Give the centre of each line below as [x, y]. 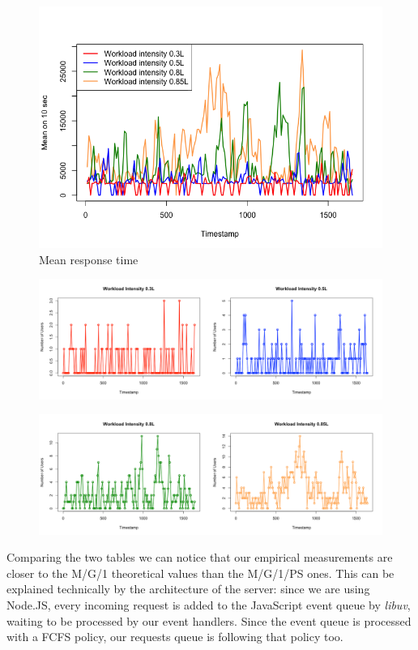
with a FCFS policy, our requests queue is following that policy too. [175, 637]
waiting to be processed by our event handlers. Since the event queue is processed [209, 620]
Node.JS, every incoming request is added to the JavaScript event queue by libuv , [209, 604]
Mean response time [89, 259]
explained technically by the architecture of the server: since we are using [188, 589]
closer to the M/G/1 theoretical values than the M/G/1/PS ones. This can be [200, 573]
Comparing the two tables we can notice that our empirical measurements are [200, 557]
